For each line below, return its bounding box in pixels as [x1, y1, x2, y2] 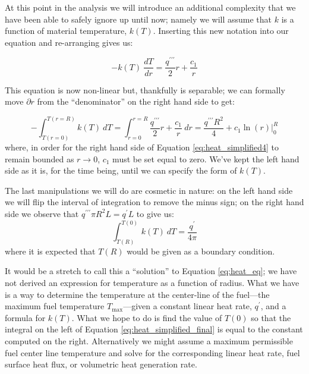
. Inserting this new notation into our [153, 24, 289, 37]
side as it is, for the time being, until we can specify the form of [5, 164, 237, 177]
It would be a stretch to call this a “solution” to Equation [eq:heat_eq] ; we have [5, 265, 297, 277]
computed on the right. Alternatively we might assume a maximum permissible [5, 335, 293, 347]
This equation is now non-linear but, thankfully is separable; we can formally [5, 83, 285, 96]
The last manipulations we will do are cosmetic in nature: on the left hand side [5, 184, 293, 196]
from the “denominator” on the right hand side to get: [37, 95, 235, 108]
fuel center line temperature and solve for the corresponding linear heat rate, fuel [5, 346, 300, 359]
